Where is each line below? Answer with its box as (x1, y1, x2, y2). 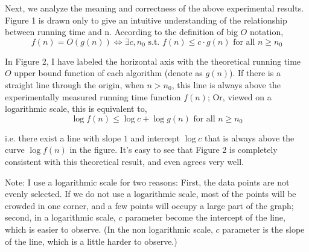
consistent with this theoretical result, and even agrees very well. (5, 155, 244, 167)
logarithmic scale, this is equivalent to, (5, 102, 147, 115)
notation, (249, 25, 284, 38)
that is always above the (204, 131, 295, 144)
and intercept (130, 131, 180, 144)
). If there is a (229, 66, 281, 79)
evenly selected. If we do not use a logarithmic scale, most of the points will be (5, 187, 296, 200)
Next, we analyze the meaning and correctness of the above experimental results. (5, 2, 304, 14)
